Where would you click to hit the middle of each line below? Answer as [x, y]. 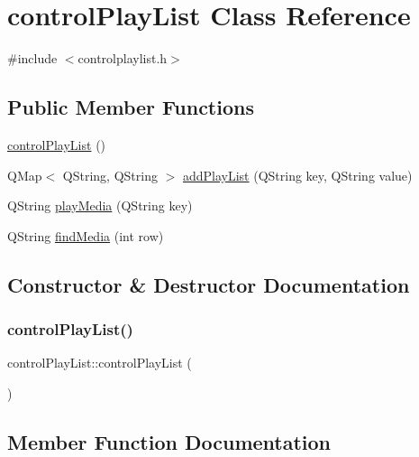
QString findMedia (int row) [86, 235]
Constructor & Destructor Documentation [209, 284]
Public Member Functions [131, 107]
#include [32, 58]
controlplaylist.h [123, 58]
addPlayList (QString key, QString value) [297, 175]
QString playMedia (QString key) [100, 205]
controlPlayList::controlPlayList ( [100, 363]
